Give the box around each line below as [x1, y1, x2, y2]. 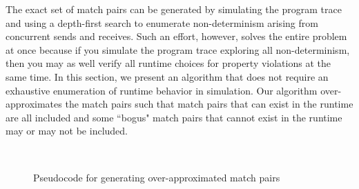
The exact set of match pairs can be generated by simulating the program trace [6, 2, 342, 16]
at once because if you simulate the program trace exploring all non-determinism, [6, 42, 350, 57]
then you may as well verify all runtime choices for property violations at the [6, 56, 331, 70]
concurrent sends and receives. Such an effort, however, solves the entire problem [6, 29, 347, 43]
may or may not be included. [6, 123, 128, 138]
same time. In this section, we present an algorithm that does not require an [6, 69, 329, 83]
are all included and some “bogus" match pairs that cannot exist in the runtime [6, 110, 342, 124]
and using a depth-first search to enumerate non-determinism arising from [6, 15, 318, 30]
